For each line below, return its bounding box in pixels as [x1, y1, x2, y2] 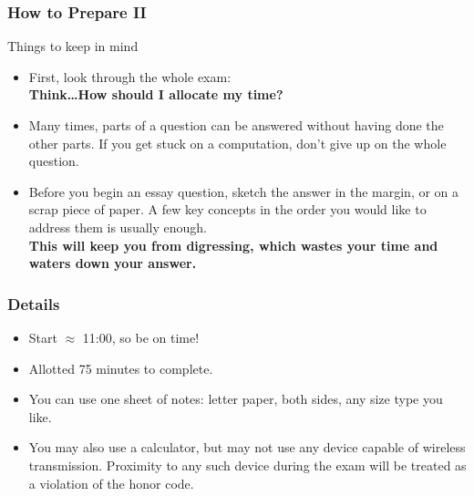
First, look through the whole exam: [28, 67, 232, 86]
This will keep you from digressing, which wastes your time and [28, 235, 438, 254]
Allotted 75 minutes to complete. [28, 358, 213, 377]
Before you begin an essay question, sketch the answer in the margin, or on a [28, 181, 459, 201]
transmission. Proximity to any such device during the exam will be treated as [28, 455, 467, 474]
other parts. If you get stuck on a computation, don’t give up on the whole [28, 133, 447, 152]
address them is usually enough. [28, 217, 207, 236]
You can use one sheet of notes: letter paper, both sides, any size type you [28, 389, 443, 408]
